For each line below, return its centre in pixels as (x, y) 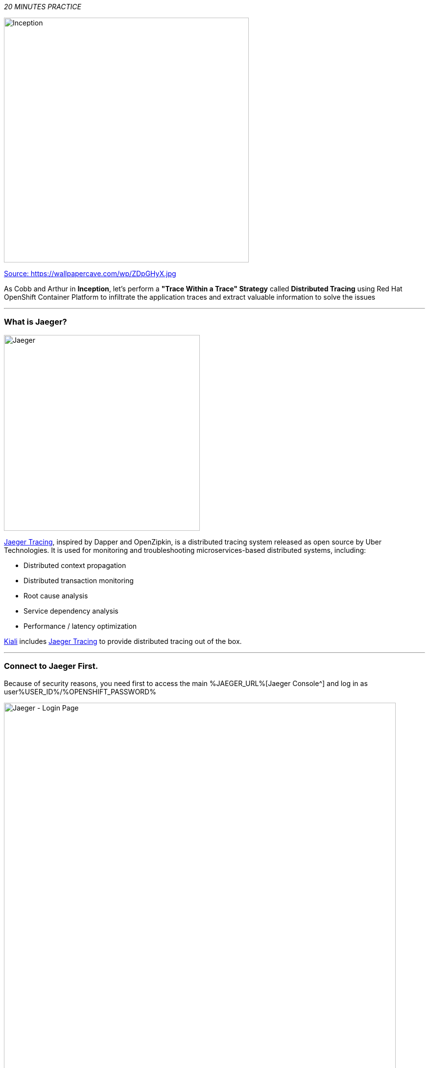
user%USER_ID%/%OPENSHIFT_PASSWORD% (80, 691)
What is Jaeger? (36, 322)
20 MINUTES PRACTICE (43, 7)
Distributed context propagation (75, 565)
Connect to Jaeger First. (51, 666)
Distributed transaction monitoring (79, 580)
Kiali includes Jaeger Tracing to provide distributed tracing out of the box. (123, 641)
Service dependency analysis (71, 611)
